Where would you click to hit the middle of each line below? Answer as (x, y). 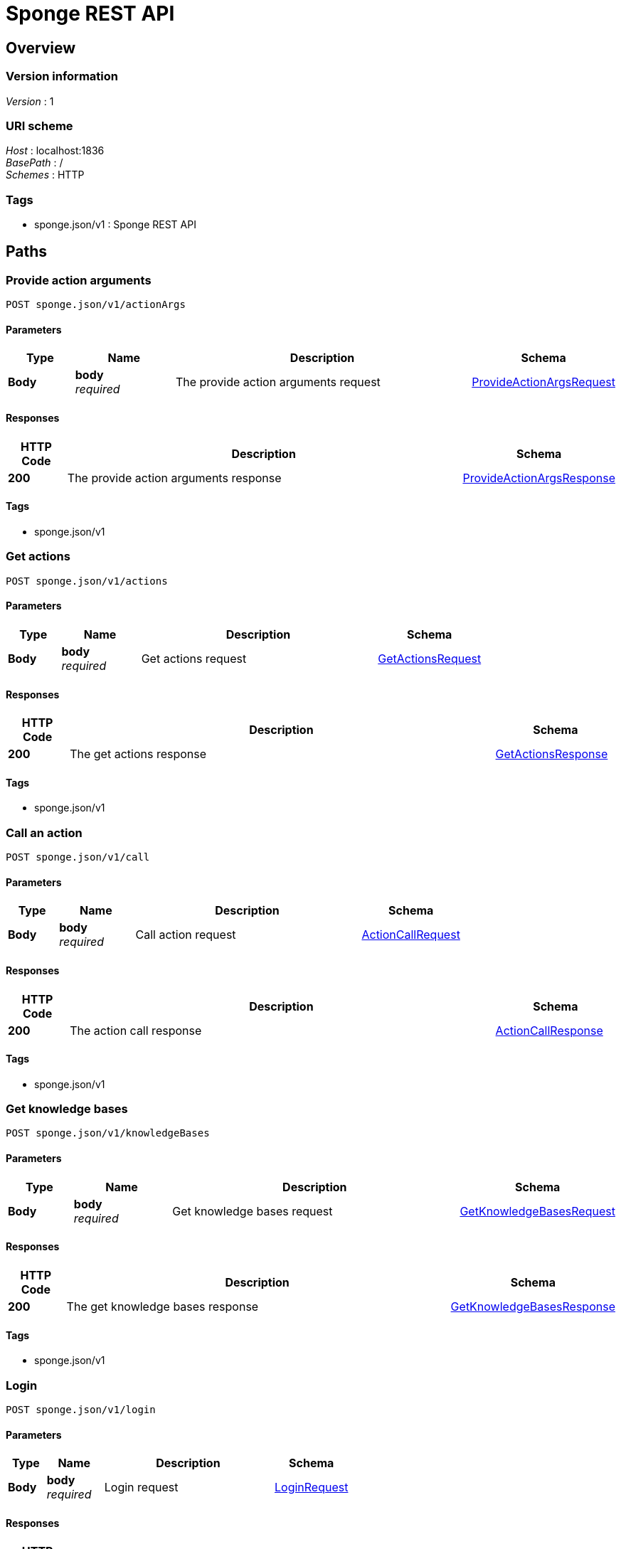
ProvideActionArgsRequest (543, 382)
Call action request (186, 935)
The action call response (136, 1030)
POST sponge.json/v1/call (78, 857)
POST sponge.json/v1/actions (87, 581)
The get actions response (138, 754)
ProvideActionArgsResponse (539, 478)
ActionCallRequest (411, 935)
